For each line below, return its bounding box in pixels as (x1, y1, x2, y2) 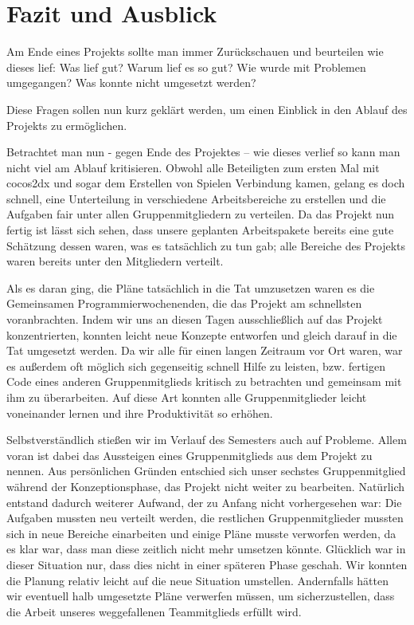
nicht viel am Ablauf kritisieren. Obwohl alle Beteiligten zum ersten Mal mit (6, 159, 380, 175)
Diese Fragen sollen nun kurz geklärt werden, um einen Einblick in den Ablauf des (6, 100, 408, 117)
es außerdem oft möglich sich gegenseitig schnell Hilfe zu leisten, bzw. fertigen (6, 357, 386, 374)
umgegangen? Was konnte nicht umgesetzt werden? (6, 74, 256, 91)
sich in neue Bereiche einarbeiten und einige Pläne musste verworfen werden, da (6, 525, 396, 541)
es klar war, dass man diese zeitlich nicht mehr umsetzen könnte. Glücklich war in (6, 540, 406, 557)
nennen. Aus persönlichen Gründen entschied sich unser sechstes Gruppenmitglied (6, 462, 406, 479)
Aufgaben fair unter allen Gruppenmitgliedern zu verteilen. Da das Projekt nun (6, 206, 394, 222)
